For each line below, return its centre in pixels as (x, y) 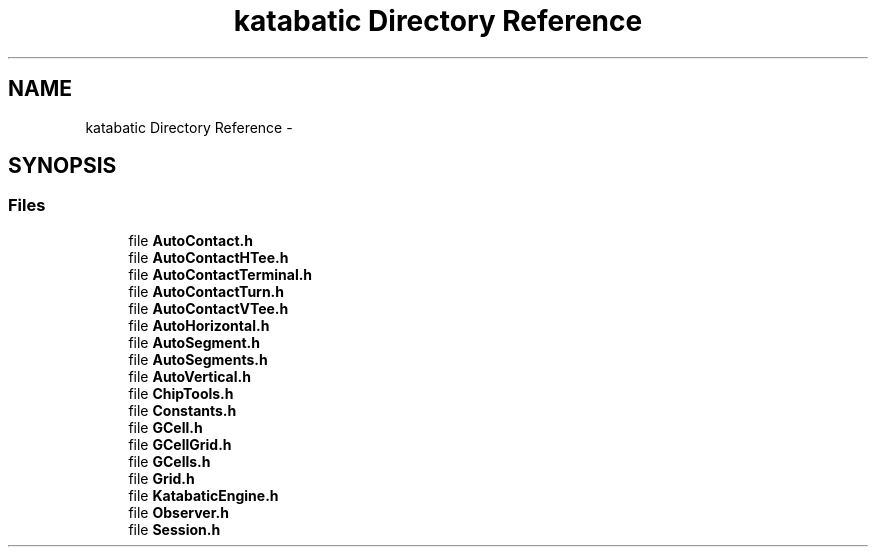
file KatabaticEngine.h (203, 495)
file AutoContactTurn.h (206, 291)
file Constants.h (182, 410)
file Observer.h (178, 512)
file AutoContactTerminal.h (220, 274)
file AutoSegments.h (198, 359)
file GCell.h (165, 427)
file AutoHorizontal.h (199, 325)
